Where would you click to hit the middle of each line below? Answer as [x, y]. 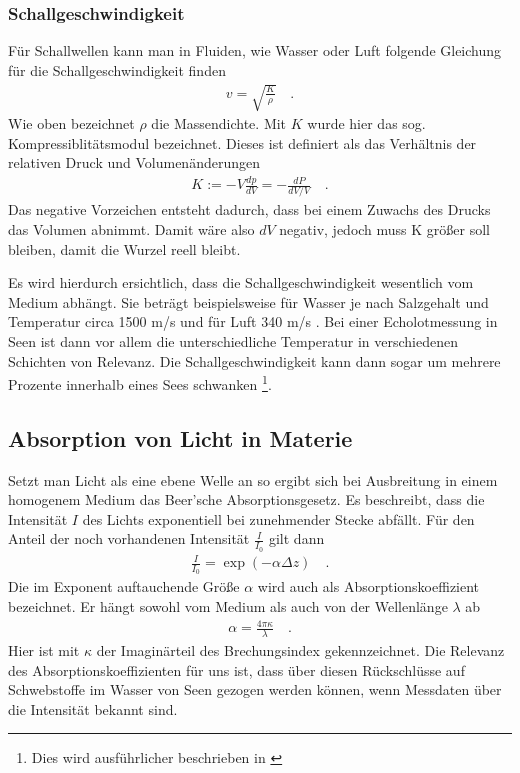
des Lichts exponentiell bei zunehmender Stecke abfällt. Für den [278, 518]
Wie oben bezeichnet [71, 122]
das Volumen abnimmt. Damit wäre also [131, 229]
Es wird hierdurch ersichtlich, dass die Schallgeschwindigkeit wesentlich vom [241, 282]
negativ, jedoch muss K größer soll [385, 229]
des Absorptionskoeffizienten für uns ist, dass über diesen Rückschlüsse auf [236, 669]
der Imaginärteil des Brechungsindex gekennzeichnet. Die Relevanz [300, 649]
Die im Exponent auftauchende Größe [124, 586]
